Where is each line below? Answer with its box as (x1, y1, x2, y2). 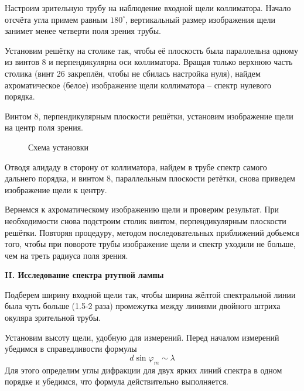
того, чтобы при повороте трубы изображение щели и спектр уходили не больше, (5, 238, 296, 250)
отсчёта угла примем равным (5, 13, 108, 25)
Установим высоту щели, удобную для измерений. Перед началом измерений (5, 331, 279, 343)
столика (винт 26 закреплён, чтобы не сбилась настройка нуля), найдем (5, 67, 261, 79)
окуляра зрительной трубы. (5, 311, 101, 324)
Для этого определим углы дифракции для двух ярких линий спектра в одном (5, 363, 282, 376)
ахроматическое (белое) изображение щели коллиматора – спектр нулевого (5, 78, 272, 91)
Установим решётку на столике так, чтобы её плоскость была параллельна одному (5, 44, 298, 56)
